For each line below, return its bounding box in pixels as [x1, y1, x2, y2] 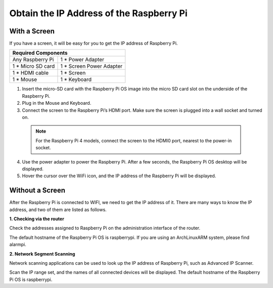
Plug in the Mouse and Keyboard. [22, 100, 92, 106]
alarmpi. [9, 241, 26, 248]
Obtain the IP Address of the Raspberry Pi [9, 8, 188, 19]
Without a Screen [9, 186, 66, 195]
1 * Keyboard [60, 76, 92, 83]
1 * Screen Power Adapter [60, 63, 123, 70]
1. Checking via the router [9, 216, 64, 222]
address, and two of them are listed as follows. [9, 207, 107, 213]
